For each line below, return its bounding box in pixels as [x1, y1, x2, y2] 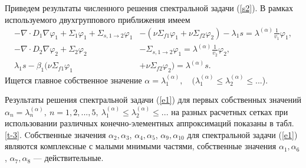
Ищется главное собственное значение [5, 73, 142, 86]
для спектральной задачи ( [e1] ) [187, 128, 298, 140]
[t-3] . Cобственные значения [5, 128, 106, 140]
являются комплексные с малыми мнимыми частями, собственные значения [5, 140, 277, 152]
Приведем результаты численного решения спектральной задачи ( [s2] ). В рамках [5, 2, 294, 14]
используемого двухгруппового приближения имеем [5, 13, 190, 25]
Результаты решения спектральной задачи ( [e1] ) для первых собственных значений [5, 93, 301, 106]
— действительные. [33, 152, 104, 164]
